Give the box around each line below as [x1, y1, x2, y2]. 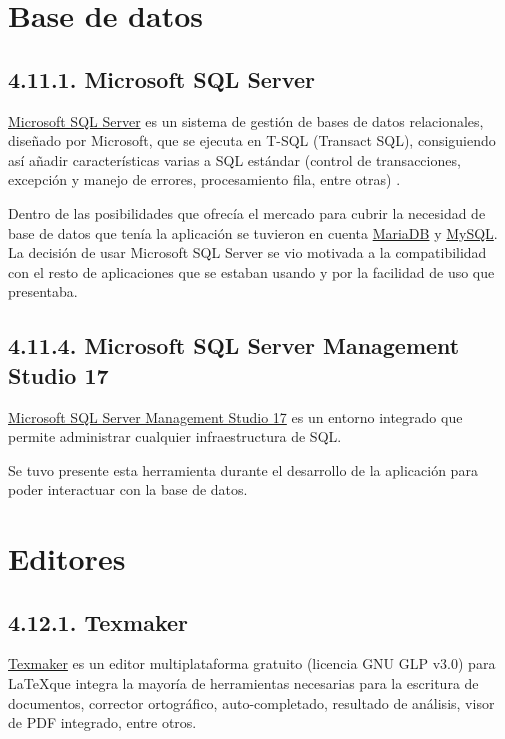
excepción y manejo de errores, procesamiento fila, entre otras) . [8, 169, 401, 190]
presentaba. [8, 281, 78, 302]
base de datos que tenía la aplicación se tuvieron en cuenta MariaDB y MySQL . [8, 222, 498, 243]
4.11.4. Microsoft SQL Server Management [8, 330, 460, 361]
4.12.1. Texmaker [8, 606, 188, 637]
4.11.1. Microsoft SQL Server [8, 63, 315, 94]
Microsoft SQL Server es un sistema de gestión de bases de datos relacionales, [8, 110, 484, 131]
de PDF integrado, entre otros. [8, 712, 197, 733]
